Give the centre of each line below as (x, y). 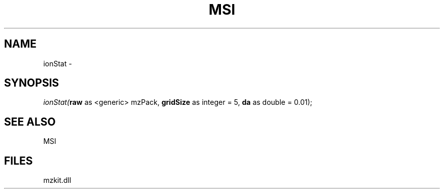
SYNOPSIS (32, 83)
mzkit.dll (57, 180)
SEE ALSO (30, 122)
